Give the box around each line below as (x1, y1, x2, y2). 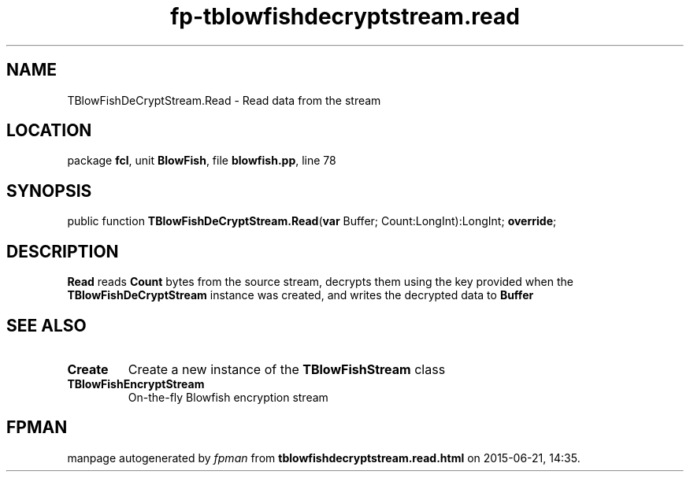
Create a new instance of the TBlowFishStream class (128, 361, 446, 377)
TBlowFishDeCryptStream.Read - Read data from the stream (67, 93, 381, 107)
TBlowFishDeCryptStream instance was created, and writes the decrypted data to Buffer (67, 288, 534, 302)
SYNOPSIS (6, 180, 92, 201)
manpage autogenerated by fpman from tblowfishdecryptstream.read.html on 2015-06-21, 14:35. (67, 450, 581, 465)
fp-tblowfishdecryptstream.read (170, 3, 520, 30)
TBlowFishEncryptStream (67, 376, 205, 391)
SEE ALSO (6, 315, 87, 335)
